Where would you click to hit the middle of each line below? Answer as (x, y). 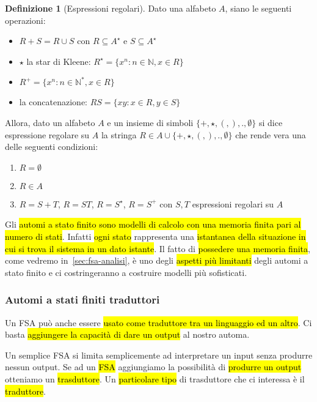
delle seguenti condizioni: (52, 147)
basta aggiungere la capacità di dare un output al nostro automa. (127, 334)
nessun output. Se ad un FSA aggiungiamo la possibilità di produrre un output (153, 367)
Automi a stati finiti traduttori (82, 300)
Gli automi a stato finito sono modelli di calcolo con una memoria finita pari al (153, 224)
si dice (271, 122)
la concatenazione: (53, 102)
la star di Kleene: (59, 61)
